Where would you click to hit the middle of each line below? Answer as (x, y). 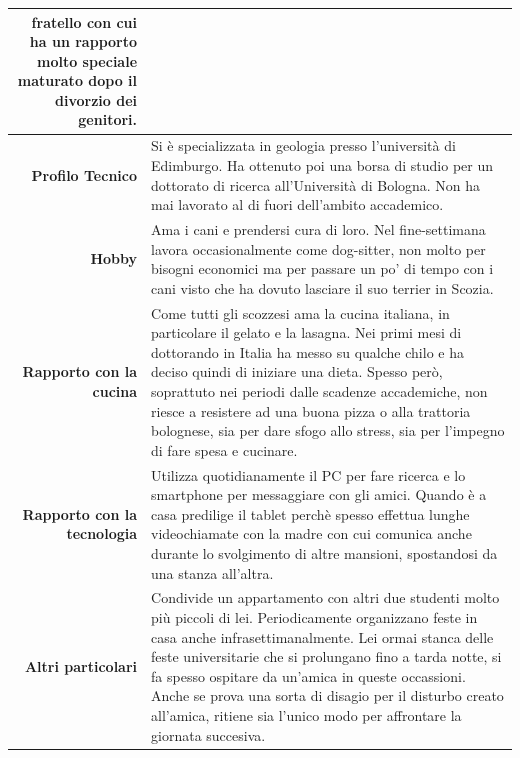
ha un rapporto (83, 41)
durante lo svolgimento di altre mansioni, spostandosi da (324, 552)
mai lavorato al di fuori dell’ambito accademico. (297, 204)
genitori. (108, 119)
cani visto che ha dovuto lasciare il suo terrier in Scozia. (322, 287)
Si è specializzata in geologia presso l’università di (303, 145)
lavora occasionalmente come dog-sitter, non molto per (318, 248)
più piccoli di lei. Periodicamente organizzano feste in (314, 616)
